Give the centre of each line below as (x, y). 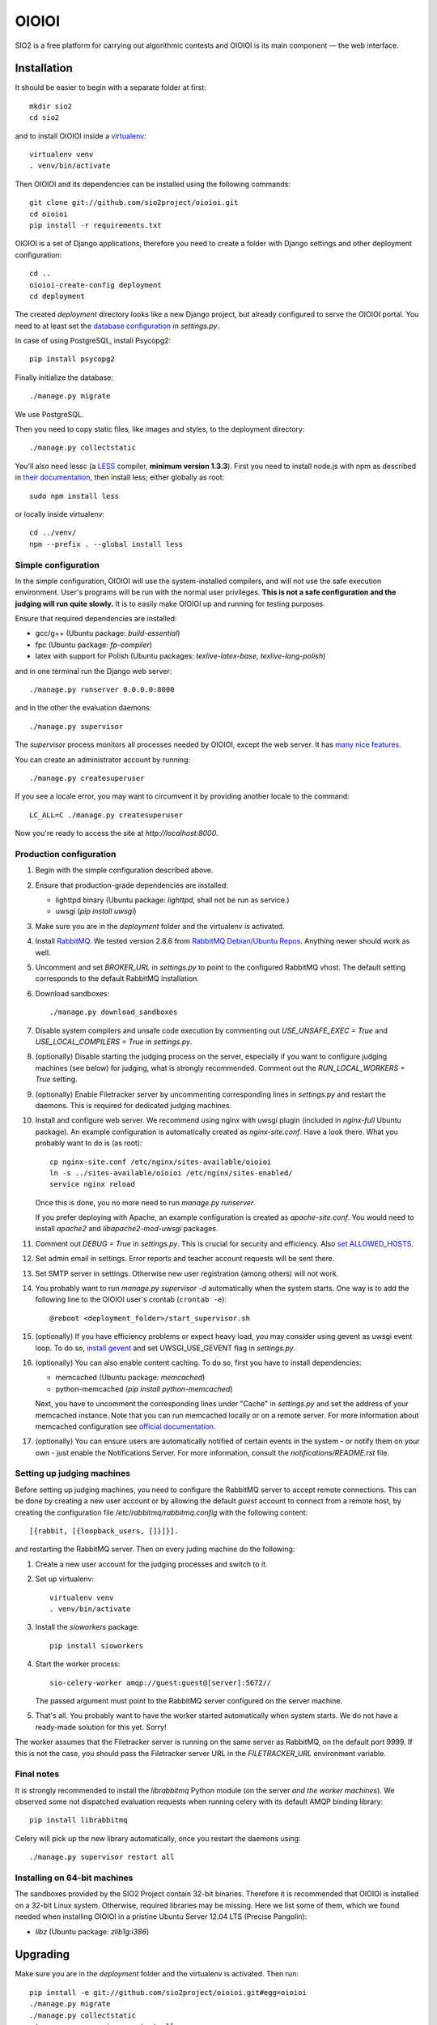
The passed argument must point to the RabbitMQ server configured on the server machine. (189, 1700)
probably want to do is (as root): (89, 1143)
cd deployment (57, 296)
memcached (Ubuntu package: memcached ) (130, 1378)
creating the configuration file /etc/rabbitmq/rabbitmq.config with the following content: (161, 1512)
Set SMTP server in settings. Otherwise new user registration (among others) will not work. (187, 1273)
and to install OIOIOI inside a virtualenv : (81, 136)
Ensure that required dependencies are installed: (96, 619)
